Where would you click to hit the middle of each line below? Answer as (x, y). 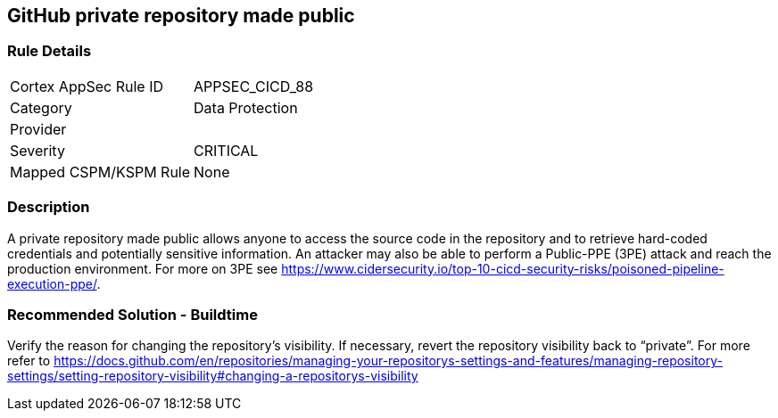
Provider (38, 129)
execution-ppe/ (52, 283)
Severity (37, 150)
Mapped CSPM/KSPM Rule (100, 172)
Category (41, 107)
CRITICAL (226, 150)
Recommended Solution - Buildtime (132, 314)
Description (49, 207)
